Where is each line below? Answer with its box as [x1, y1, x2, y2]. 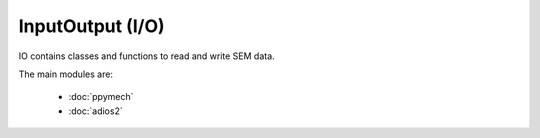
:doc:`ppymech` [68, 91, 134, 103]
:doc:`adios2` [68, 105, 124, 117]
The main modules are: [18, 68, 114, 80]
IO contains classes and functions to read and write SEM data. [18, 50, 275, 62]
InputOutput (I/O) [18, 15, 165, 37]
